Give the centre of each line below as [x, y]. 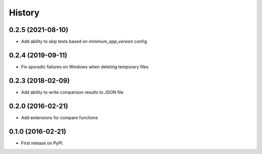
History [24, 13]
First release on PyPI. [42, 143]
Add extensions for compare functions [59, 117]
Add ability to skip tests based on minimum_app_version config [84, 42]
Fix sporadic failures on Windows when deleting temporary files [85, 67]
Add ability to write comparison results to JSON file [72, 92]
